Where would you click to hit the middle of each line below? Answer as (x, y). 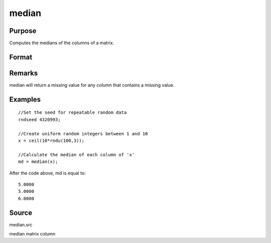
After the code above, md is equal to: (48, 173)
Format (21, 57)
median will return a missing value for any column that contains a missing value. (92, 85)
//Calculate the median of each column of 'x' (77, 155)
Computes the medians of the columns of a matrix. (62, 43)
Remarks (24, 73)
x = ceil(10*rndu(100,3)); (51, 141)
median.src (21, 224)
